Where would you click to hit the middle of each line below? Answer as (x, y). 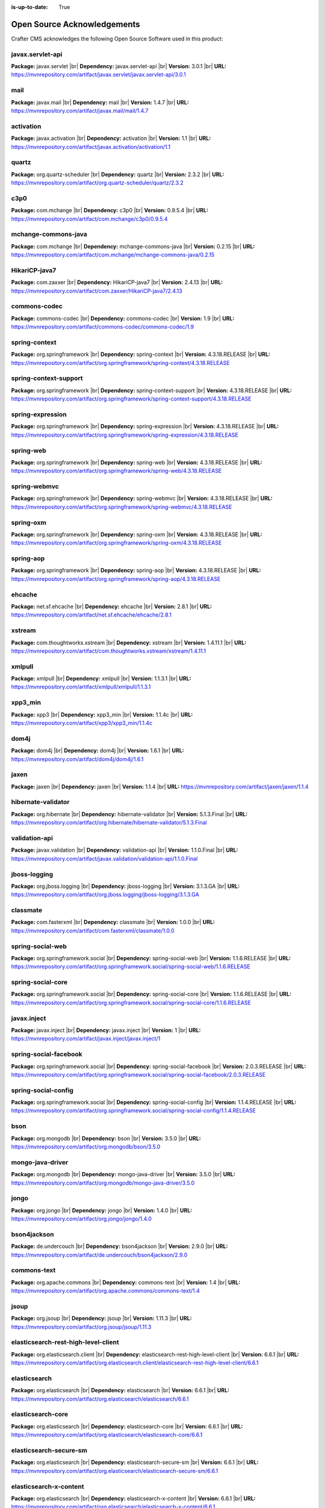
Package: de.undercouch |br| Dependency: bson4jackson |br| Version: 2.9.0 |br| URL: (119, 1246)
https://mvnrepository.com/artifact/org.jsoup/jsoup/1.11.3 (81, 1326)
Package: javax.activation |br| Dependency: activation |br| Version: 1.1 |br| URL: (111, 138)
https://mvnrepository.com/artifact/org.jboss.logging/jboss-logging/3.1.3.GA (105, 895)
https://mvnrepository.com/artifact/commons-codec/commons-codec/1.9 (103, 327)
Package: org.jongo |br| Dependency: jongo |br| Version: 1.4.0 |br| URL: (102, 1210)
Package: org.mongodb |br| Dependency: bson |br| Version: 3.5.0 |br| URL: (106, 1138)
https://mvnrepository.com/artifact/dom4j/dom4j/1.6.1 (77, 759)
